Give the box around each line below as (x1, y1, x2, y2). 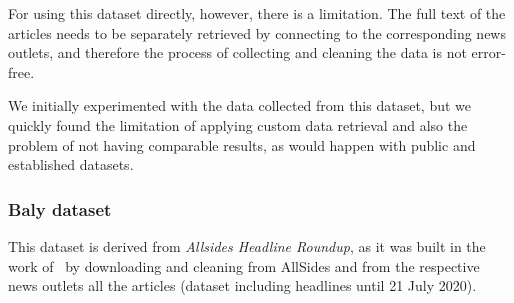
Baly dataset (8, 196, 112, 221)
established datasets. (8, 154, 134, 175)
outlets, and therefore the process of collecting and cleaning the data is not (8, 42, 467, 63)
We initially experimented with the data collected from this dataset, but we (8, 95, 472, 116)
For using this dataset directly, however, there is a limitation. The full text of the (8, 3, 506, 23)
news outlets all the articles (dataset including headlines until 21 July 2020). (8, 275, 477, 296)
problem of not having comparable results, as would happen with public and (8, 134, 476, 155)
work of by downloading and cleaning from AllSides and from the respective (8, 255, 480, 276)
